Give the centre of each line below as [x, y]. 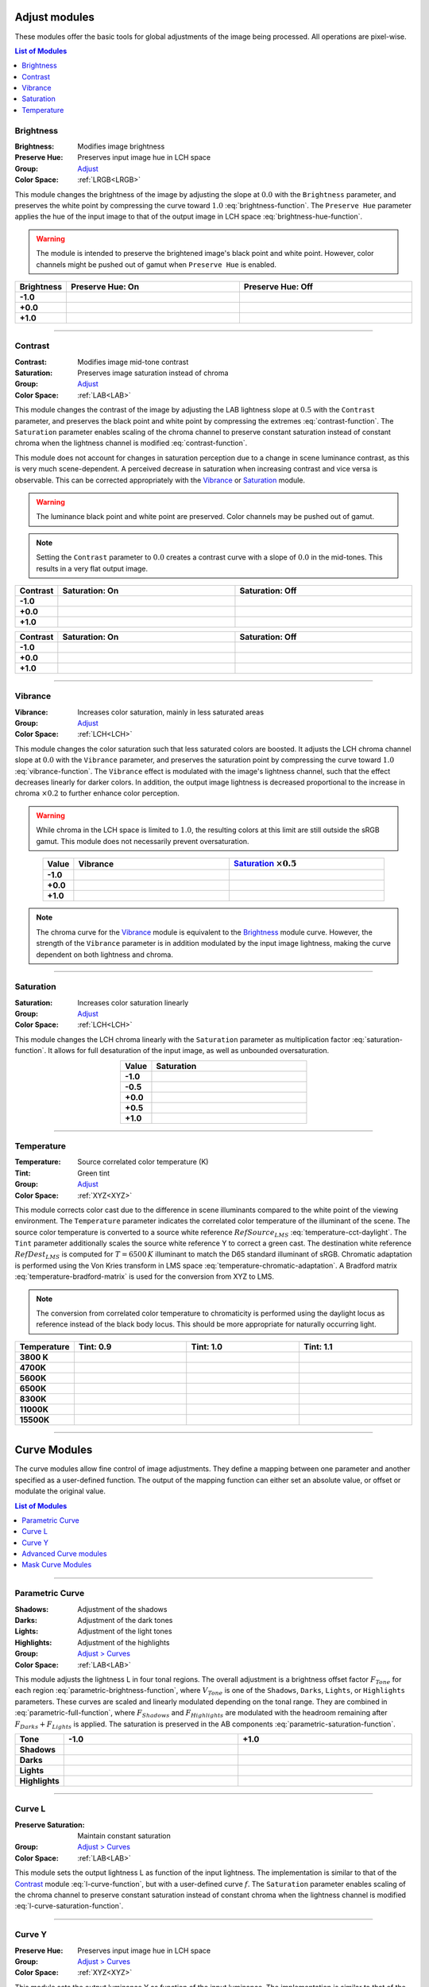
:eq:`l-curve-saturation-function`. [69, 1906]
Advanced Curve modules [64, 1554]
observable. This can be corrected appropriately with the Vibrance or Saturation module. [160, 480]
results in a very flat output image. [92, 568]
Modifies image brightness [121, 146]
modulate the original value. [60, 1491]
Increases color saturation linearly [133, 1002]
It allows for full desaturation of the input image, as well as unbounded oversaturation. [189, 1051]
